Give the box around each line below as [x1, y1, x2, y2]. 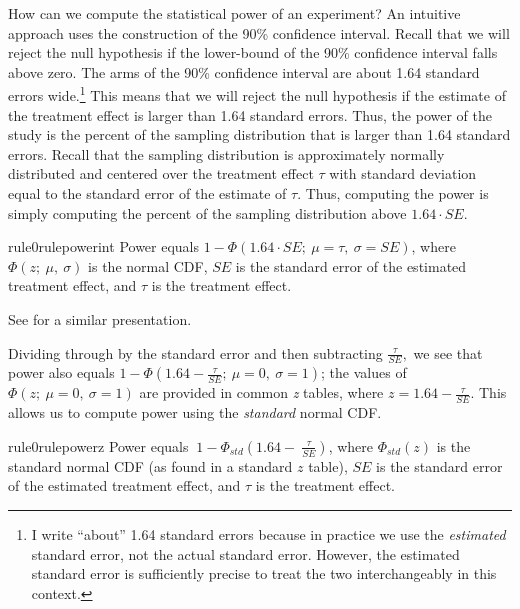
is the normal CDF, [88, 255, 208, 276]
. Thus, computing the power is [297, 183, 489, 203]
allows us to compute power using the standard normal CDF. [8, 402, 382, 423]
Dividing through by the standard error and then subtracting [8, 342, 383, 363]
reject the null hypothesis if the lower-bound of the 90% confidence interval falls [8, 42, 498, 63]
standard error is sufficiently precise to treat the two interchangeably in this [31, 563, 497, 584]
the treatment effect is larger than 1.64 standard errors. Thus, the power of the [8, 104, 492, 125]
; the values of [321, 362, 407, 383]
